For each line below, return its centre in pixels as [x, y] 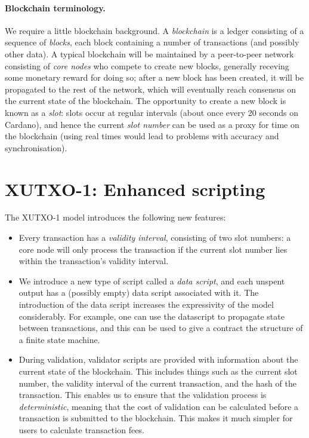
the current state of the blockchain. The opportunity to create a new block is [146, 101]
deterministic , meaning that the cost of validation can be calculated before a [159, 406]
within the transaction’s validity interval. [94, 261]
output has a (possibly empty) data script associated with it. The [139, 292]
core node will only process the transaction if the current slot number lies [153, 249]
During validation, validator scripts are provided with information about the [158, 359]
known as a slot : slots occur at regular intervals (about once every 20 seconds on [152, 112]
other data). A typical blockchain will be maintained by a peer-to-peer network [149, 53]
